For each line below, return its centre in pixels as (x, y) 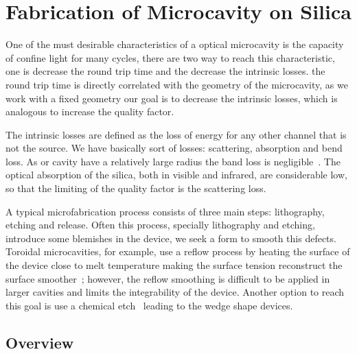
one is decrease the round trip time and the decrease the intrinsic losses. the (165, 71)
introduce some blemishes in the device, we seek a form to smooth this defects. (171, 238)
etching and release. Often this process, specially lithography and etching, (160, 225)
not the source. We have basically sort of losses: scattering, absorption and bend (174, 148)
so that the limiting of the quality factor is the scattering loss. (136, 188)
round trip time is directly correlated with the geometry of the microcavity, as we (177, 84)
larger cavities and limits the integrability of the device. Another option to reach (175, 292)
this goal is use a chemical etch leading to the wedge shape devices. (149, 305)
